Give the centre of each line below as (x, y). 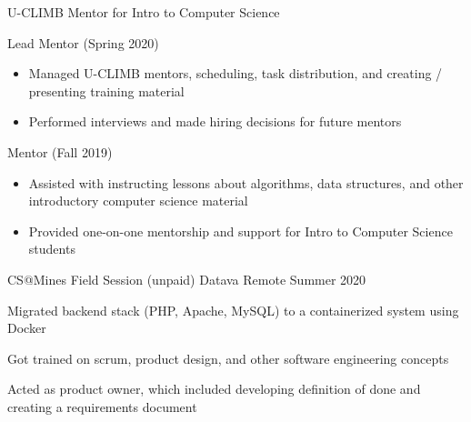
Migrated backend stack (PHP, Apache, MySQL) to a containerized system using (233, 310)
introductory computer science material (138, 201)
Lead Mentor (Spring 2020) (83, 42)
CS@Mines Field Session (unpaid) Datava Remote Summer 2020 (187, 279)
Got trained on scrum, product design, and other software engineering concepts (228, 358)
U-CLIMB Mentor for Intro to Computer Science (144, 12)
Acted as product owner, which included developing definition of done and (214, 389)
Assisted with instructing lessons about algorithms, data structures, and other (246, 182)
